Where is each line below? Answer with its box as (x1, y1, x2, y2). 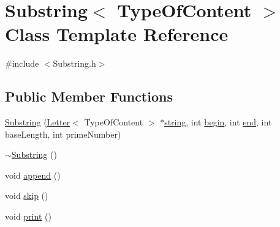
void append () (5, 168, 61, 181)
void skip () (5, 189, 48, 202)
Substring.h (53, 57, 96, 70)
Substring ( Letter (5, 116, 70, 128)
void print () (5, 210, 51, 223)
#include (5, 57, 39, 70)
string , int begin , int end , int (164, 116, 272, 128)
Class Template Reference (5, 21, 229, 47)
